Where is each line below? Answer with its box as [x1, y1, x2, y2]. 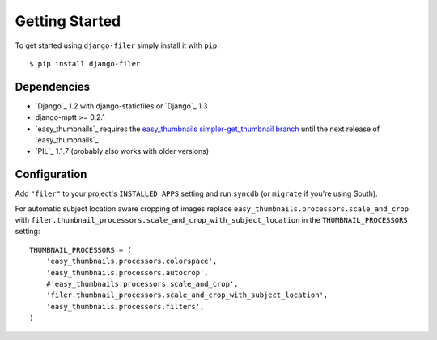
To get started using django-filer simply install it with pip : [15, 40, 220, 50]
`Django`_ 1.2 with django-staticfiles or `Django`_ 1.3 [35, 101, 208, 111]
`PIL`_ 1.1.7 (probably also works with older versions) [35, 147, 210, 156]
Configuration [15, 168, 87, 181]
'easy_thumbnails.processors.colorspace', [45, 257, 218, 266]
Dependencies [15, 79, 91, 93]
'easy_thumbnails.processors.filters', [45, 302, 205, 311]
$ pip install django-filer [29, 59, 141, 68]
